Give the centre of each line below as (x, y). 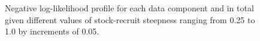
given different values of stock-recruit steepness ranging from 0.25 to (130, 19)
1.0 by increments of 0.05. (52, 31)
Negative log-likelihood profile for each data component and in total (129, 8)
